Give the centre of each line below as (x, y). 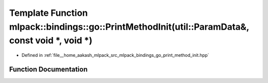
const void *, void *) (51, 41)
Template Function (48, 13)
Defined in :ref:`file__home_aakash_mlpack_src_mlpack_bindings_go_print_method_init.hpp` (115, 55)
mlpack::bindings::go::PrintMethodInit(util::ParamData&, (129, 27)
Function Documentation (48, 69)
